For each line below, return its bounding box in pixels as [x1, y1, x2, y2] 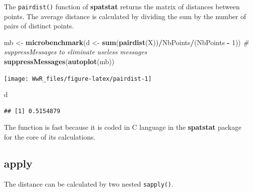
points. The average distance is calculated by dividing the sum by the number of [4, 11, 246, 21]
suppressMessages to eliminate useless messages [4, 47, 147, 57]
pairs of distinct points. [4, 21, 74, 31]
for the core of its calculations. [4, 132, 96, 142]
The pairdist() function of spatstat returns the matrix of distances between [4, 1, 240, 11]
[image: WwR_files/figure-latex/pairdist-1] [4, 75, 152, 82]
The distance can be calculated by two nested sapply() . [4, 178, 173, 189]
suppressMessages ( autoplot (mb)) [4, 56, 114, 67]
